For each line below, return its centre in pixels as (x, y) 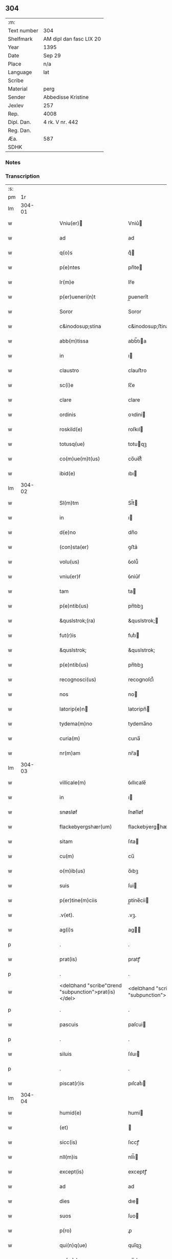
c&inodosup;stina (80, 326)
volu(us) (70, 562)
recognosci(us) (78, 679)
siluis (66, 1054)
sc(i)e (67, 385)
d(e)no (68, 532)
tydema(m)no (76, 724)
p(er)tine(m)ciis (78, 901)
